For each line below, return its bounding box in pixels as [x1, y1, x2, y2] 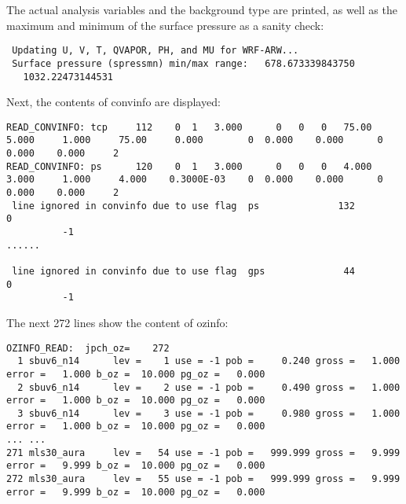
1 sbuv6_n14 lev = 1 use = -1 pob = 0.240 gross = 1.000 [17, 355, 401, 367]
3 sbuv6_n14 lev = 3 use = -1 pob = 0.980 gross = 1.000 [17, 407, 401, 419]
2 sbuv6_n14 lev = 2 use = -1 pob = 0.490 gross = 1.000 [17, 381, 401, 393]
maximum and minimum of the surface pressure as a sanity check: [6, 17, 324, 33]
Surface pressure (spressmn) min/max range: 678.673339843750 [12, 57, 355, 69]
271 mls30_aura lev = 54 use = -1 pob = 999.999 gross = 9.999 [6, 447, 401, 458]
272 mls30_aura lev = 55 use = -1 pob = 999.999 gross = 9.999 [6, 473, 401, 485]
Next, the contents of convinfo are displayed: [6, 94, 221, 110]
